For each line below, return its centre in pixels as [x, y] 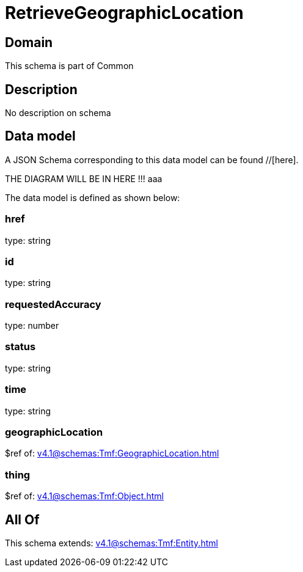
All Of [22, 519]
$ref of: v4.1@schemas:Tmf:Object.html [84, 496]
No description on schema [58, 113]
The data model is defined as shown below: [93, 197]
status [20, 347]
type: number [32, 326]
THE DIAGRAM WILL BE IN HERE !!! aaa [84, 178]
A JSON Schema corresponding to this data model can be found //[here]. [152, 159]
